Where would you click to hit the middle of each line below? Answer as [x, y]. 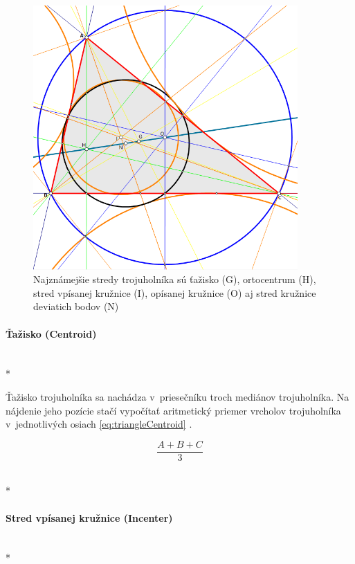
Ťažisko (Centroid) [51, 333]
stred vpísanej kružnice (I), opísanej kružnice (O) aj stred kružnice [175, 292]
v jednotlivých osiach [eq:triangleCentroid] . [99, 424]
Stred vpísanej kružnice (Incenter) [89, 517]
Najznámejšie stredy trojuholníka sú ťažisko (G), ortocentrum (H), [175, 279]
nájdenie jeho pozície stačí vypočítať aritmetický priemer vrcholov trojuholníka [173, 410]
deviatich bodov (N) [76, 306]
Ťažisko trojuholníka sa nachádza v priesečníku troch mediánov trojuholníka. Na [177, 396]
